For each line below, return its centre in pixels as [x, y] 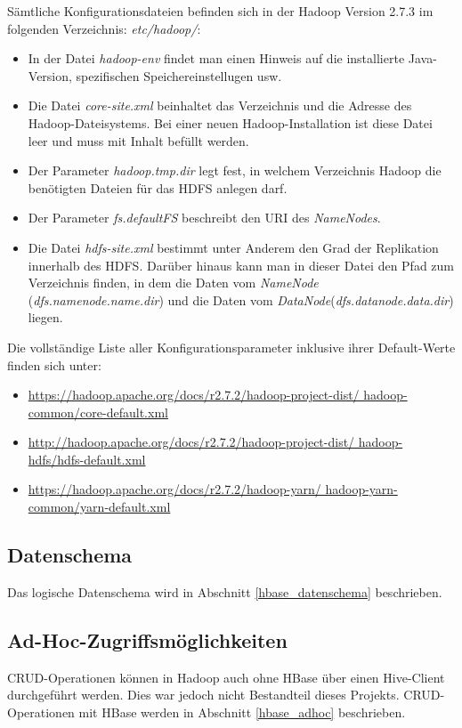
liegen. [45, 317]
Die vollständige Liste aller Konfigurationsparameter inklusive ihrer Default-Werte [231, 347]
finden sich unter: [54, 364]
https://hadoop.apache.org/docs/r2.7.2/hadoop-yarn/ [174, 489]
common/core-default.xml [98, 412]
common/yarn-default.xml [99, 507]
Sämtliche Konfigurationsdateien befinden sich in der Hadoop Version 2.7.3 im [220, 11]
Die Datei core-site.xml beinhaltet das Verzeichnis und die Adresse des [220, 105]
